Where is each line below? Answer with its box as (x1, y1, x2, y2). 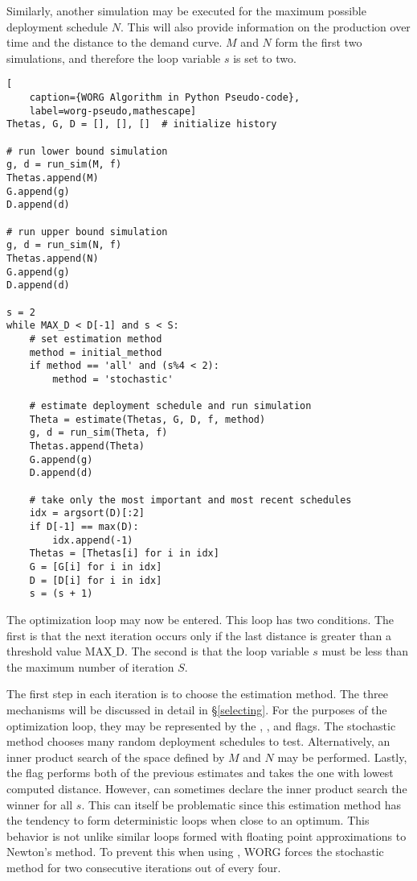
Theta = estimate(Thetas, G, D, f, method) (29, 413, 266, 425)
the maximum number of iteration (6, 658, 174, 675)
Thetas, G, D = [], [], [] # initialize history (6, 118, 277, 130)
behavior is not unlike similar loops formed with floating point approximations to (6, 827, 407, 844)
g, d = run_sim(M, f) (6, 159, 122, 171)
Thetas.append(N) (6, 252, 99, 264)
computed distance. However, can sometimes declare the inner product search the (6, 780, 407, 796)
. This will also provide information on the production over (120, 18, 411, 35)
